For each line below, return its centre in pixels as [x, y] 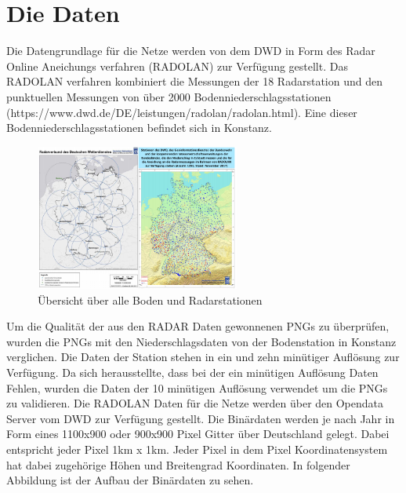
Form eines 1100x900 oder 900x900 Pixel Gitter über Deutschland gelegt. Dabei [198, 434]
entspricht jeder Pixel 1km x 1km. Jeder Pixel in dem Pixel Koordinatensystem [197, 449]
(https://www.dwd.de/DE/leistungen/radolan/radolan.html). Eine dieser [182, 112]
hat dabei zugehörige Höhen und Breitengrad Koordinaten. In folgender [178, 464]
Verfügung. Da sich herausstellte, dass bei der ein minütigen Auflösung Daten [192, 372]
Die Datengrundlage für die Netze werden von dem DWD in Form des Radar [191, 51]
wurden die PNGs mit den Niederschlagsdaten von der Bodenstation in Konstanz [201, 341]
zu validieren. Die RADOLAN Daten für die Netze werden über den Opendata [195, 403]
